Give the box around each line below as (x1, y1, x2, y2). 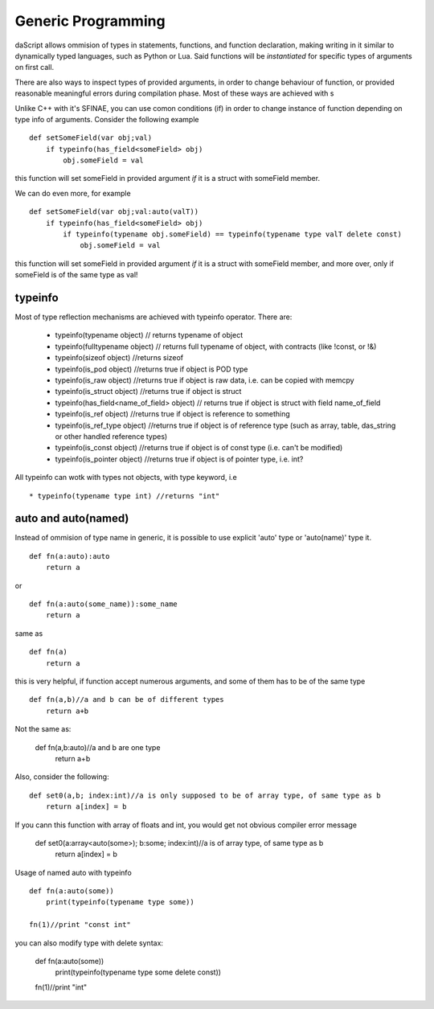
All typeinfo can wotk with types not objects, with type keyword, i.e (14, 473, 237, 482)
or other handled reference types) (55, 432, 168, 441)
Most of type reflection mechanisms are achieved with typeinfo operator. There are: (14, 312, 293, 322)
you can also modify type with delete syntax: (14, 937, 164, 948)
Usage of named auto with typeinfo (14, 867, 132, 877)
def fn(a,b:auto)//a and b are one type (35, 742, 161, 752)
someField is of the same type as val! (14, 270, 138, 280)
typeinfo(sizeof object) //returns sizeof (55, 353, 184, 363)
